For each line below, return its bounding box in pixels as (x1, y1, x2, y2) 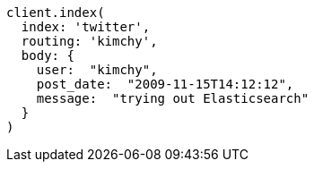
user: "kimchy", (36, 63, 158, 77)
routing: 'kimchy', (21, 34, 158, 48)
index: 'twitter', (21, 20, 151, 34)
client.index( (6, 5, 105, 20)
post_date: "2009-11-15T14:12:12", (36, 77, 294, 91)
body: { (21, 48, 74, 63)
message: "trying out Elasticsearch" (36, 91, 310, 106)
